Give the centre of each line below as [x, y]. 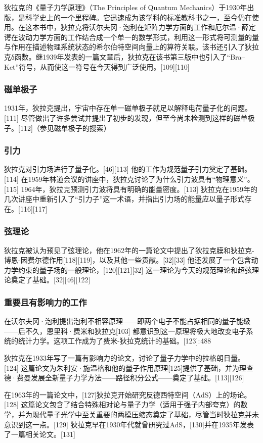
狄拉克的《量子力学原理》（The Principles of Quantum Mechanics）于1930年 [126, 7]
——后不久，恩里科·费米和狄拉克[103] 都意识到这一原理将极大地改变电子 [125, 331]
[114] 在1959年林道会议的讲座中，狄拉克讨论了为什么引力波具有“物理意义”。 [129, 179]
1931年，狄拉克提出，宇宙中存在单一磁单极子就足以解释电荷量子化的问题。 [128, 108]
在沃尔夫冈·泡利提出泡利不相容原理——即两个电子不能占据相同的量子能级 [127, 321]
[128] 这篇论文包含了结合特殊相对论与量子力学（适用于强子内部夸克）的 [122, 404]
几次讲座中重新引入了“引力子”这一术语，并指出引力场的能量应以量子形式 [124, 199]
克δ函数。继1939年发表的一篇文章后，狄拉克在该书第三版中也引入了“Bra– [125, 56]
